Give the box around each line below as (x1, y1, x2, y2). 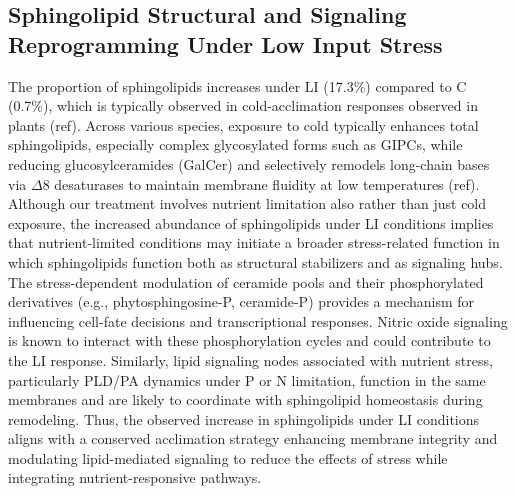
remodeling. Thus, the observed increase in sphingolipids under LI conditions (8, 408, 480, 429)
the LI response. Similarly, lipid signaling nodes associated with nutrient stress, (8, 349, 493, 370)
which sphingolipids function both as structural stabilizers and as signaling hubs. (8, 251, 503, 272)
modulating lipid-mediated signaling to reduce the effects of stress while (8, 447, 448, 468)
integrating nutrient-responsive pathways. (8, 467, 262, 488)
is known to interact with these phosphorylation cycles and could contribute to (8, 330, 491, 351)
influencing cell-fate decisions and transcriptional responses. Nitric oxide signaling (8, 310, 508, 331)
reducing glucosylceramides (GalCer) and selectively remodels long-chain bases (8, 153, 490, 174)
